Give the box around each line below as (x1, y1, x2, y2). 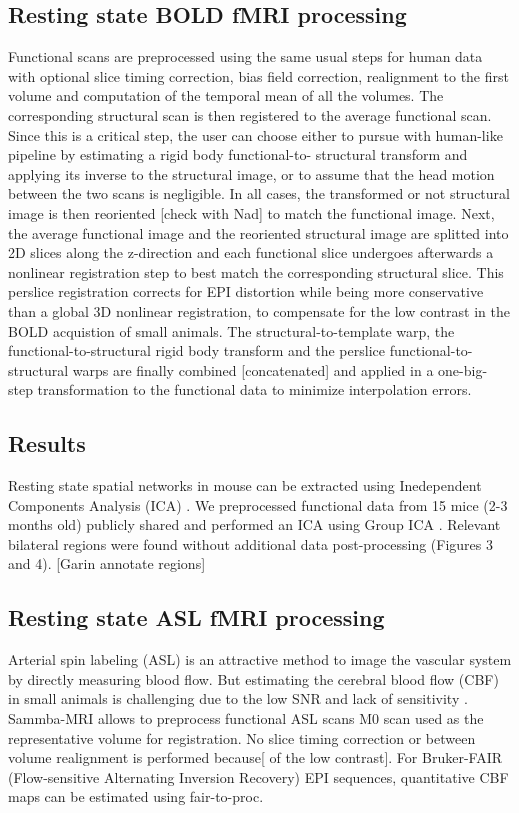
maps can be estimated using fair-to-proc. (8, 786, 264, 807)
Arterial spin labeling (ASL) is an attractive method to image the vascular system (8, 649, 512, 670)
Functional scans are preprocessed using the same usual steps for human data (8, 46, 483, 67)
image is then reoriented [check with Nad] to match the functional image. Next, (8, 202, 495, 223)
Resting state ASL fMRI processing (8, 602, 385, 633)
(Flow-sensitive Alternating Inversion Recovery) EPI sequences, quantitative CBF (8, 766, 509, 787)
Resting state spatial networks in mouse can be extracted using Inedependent (8, 475, 482, 496)
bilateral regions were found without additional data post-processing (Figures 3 (8, 533, 493, 554)
